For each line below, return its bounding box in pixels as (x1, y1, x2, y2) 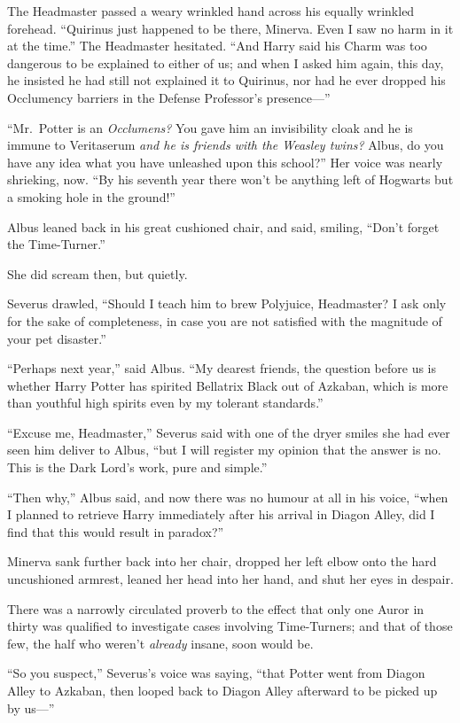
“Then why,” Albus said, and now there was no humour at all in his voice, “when (7, 487, 448, 506)
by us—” (7, 698, 55, 717)
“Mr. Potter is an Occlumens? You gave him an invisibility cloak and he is (7, 118, 413, 136)
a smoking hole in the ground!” (7, 187, 175, 206)
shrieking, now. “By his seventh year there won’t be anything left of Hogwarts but (7, 170, 454, 189)
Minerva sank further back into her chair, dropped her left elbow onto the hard (7, 552, 437, 571)
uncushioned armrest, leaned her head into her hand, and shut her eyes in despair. (7, 570, 454, 588)
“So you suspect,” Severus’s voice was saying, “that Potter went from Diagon (7, 664, 425, 682)
